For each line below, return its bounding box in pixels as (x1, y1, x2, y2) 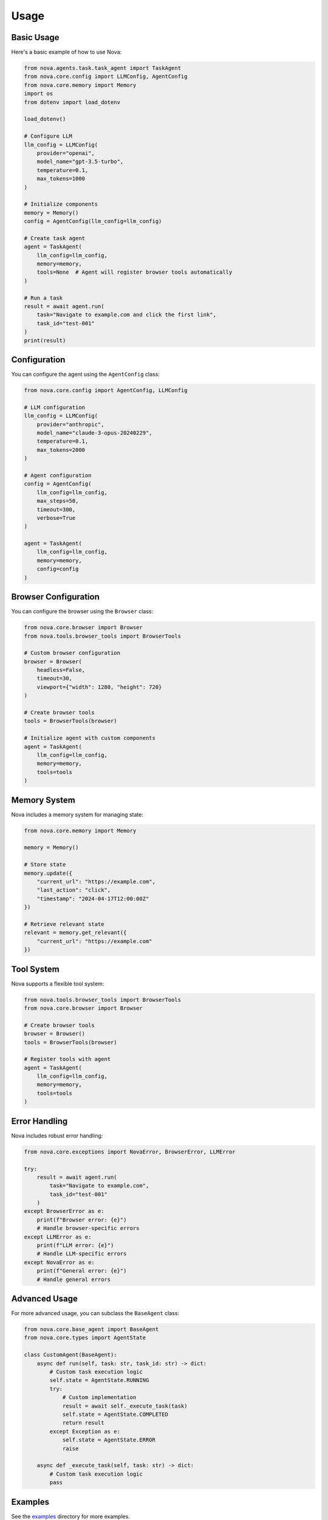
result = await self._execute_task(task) (62, 1402, 188, 1409)
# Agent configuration (24, 472, 92, 478)
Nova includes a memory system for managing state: (11, 810, 144, 818)
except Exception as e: (49, 1428, 121, 1435)
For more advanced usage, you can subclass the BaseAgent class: (11, 1310, 179, 1317)
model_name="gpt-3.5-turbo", (36, 158, 124, 165)
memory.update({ (24, 869, 73, 877)
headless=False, (36, 666, 85, 674)
